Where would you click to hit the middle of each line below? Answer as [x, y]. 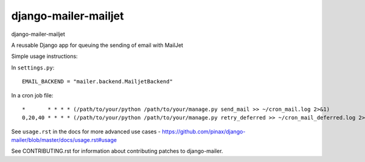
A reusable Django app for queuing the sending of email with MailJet [97, 45]
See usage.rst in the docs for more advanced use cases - [86, 132]
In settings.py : [33, 68]
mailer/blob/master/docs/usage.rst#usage [64, 140]
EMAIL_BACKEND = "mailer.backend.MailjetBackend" [98, 82]
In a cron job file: [32, 95]
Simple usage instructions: [45, 56]
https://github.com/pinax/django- [204, 132]
